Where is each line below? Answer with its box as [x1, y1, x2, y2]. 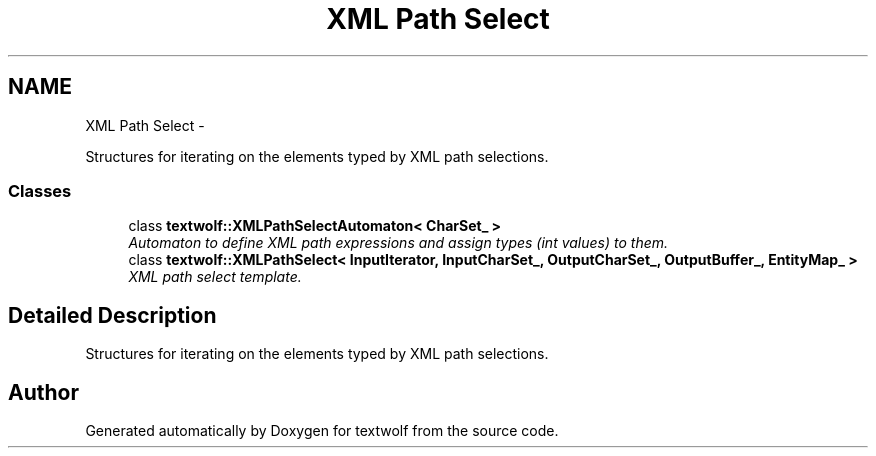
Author [8, 379, 79, 405]
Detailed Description [8, 302, 217, 328]
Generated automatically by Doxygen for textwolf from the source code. [85, 422, 559, 440]
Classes [8, 180, 72, 201]
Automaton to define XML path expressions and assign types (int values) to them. [128, 234, 669, 252]
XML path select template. [128, 268, 302, 286]
